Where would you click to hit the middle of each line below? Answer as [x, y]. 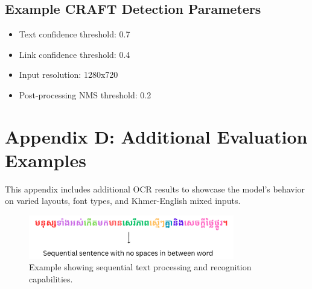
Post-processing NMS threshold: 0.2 [85, 94]
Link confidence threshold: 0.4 [75, 54]
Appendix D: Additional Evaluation [156, 136]
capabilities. [51, 278]
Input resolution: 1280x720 [68, 75]
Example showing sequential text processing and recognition [140, 267]
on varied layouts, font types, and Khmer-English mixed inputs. [123, 201]
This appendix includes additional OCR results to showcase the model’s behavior [155, 189]
